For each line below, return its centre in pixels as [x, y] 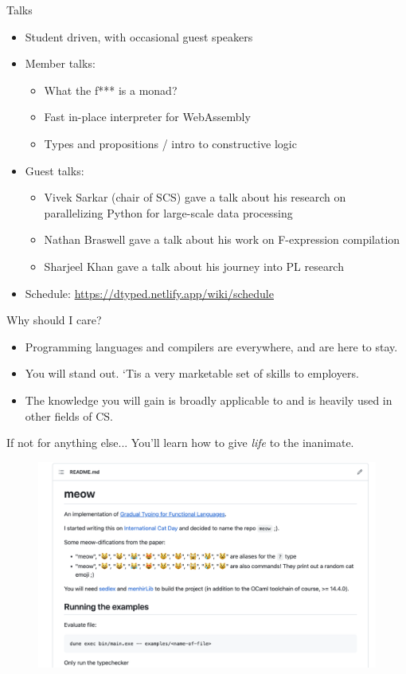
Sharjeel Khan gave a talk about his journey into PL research [194, 266]
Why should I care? [54, 320]
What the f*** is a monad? [111, 90]
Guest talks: [55, 170]
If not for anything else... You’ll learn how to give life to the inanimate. [180, 443]
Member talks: [60, 63]
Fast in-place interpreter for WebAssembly [147, 117]
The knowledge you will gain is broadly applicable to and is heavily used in [209, 400]
